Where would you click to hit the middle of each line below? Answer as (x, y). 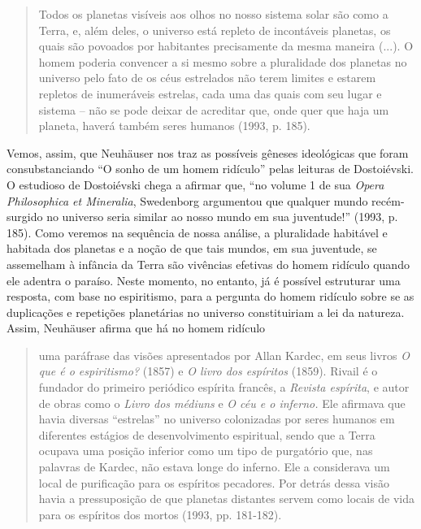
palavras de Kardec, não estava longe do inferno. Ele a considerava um (214, 467)
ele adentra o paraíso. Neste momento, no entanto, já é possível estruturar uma (204, 280)
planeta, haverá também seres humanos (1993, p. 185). (174, 126)
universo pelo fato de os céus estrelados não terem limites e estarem (207, 78)
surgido (25, 217)
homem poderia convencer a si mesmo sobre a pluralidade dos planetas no (223, 61)
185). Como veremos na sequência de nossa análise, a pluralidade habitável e (197, 232)
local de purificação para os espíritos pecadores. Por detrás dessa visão (214, 482)
